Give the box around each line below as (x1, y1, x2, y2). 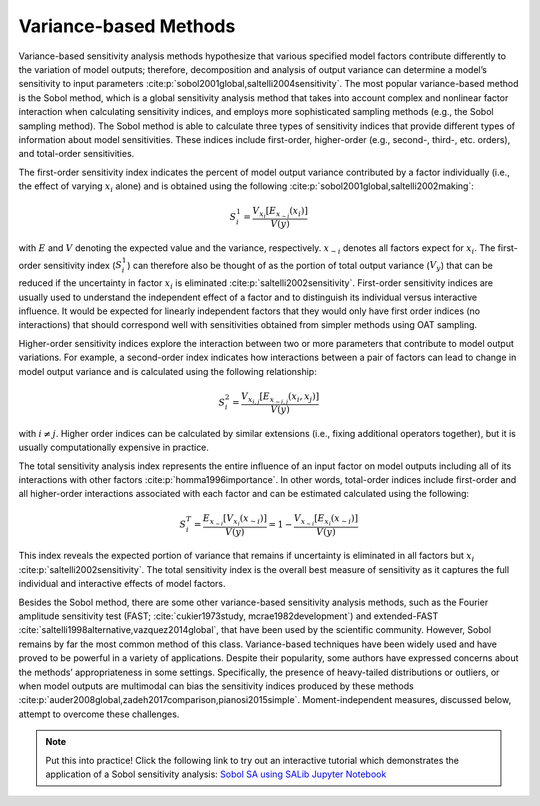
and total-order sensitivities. (18, 148, 135, 160)
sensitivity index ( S (43, 259, 123, 271)
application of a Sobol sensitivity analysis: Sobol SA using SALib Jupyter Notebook (45, 768, 387, 780)
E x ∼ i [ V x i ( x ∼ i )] (202, 513, 267, 528)
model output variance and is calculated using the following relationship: (18, 365, 317, 377)
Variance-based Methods (18, 15, 236, 37)
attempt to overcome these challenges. (18, 708, 180, 720)
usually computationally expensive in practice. (18, 441, 210, 454)
